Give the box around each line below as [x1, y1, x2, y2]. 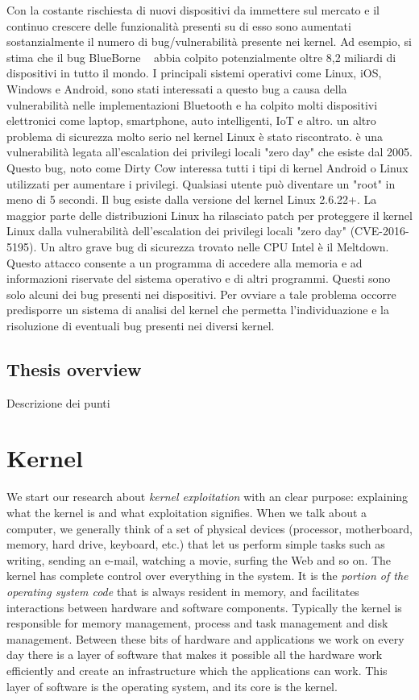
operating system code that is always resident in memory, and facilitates [6, 582, 359, 599]
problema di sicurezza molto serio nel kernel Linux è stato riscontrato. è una [6, 127, 383, 144]
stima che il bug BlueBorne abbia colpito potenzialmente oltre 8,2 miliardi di [6, 48, 396, 65]
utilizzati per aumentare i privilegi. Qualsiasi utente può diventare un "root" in [6, 175, 396, 192]
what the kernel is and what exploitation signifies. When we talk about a [6, 503, 367, 520]
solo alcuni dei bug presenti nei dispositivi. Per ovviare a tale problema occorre [6, 285, 396, 302]
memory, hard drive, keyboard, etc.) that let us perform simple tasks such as [6, 536, 385, 553]
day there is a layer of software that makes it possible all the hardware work [6, 646, 383, 663]
